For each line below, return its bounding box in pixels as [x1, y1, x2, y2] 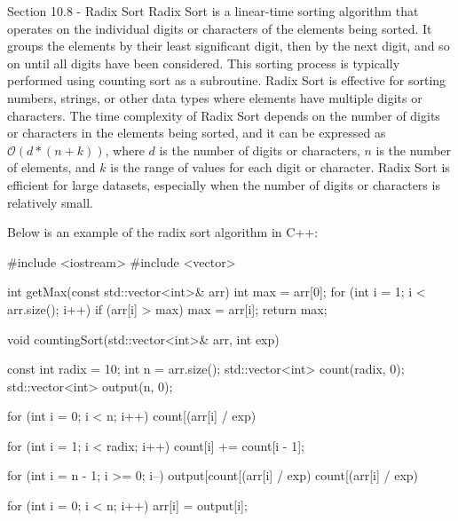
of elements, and [7, 158, 96, 177]
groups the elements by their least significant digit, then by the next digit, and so [7, 36, 450, 55]
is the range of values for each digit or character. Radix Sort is [110, 158, 450, 177]
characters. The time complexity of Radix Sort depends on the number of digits [7, 106, 440, 124]
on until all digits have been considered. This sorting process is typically [7, 53, 400, 72]
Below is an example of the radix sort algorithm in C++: [7, 223, 319, 241]
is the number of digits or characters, [159, 140, 360, 159]
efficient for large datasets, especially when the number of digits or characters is [7, 175, 440, 193]
